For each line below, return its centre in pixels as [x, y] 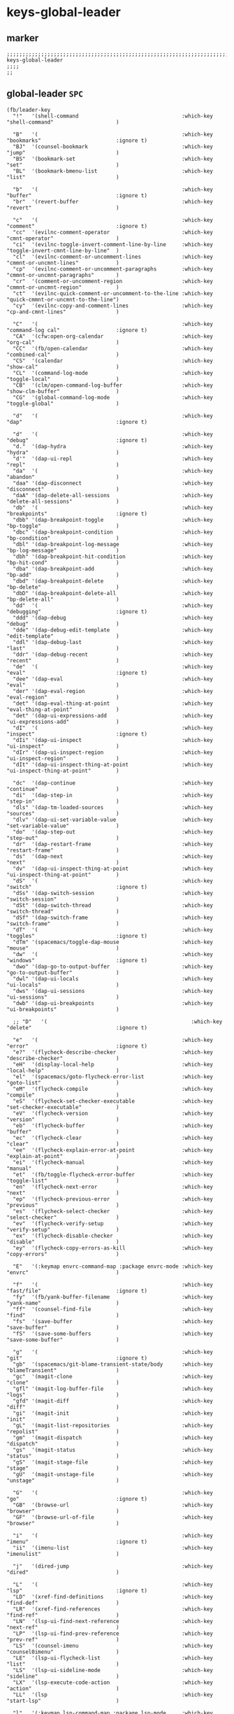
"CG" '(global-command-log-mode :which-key [113, 397]
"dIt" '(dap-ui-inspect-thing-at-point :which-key [113, 764]
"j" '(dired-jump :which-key [113, 1566]
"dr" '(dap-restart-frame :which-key [113, 844]
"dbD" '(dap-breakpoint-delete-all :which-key [113, 593]
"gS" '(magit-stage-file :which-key [113, 1462]
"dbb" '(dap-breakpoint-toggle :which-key [113, 520]
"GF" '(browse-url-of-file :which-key [113, 1517]
